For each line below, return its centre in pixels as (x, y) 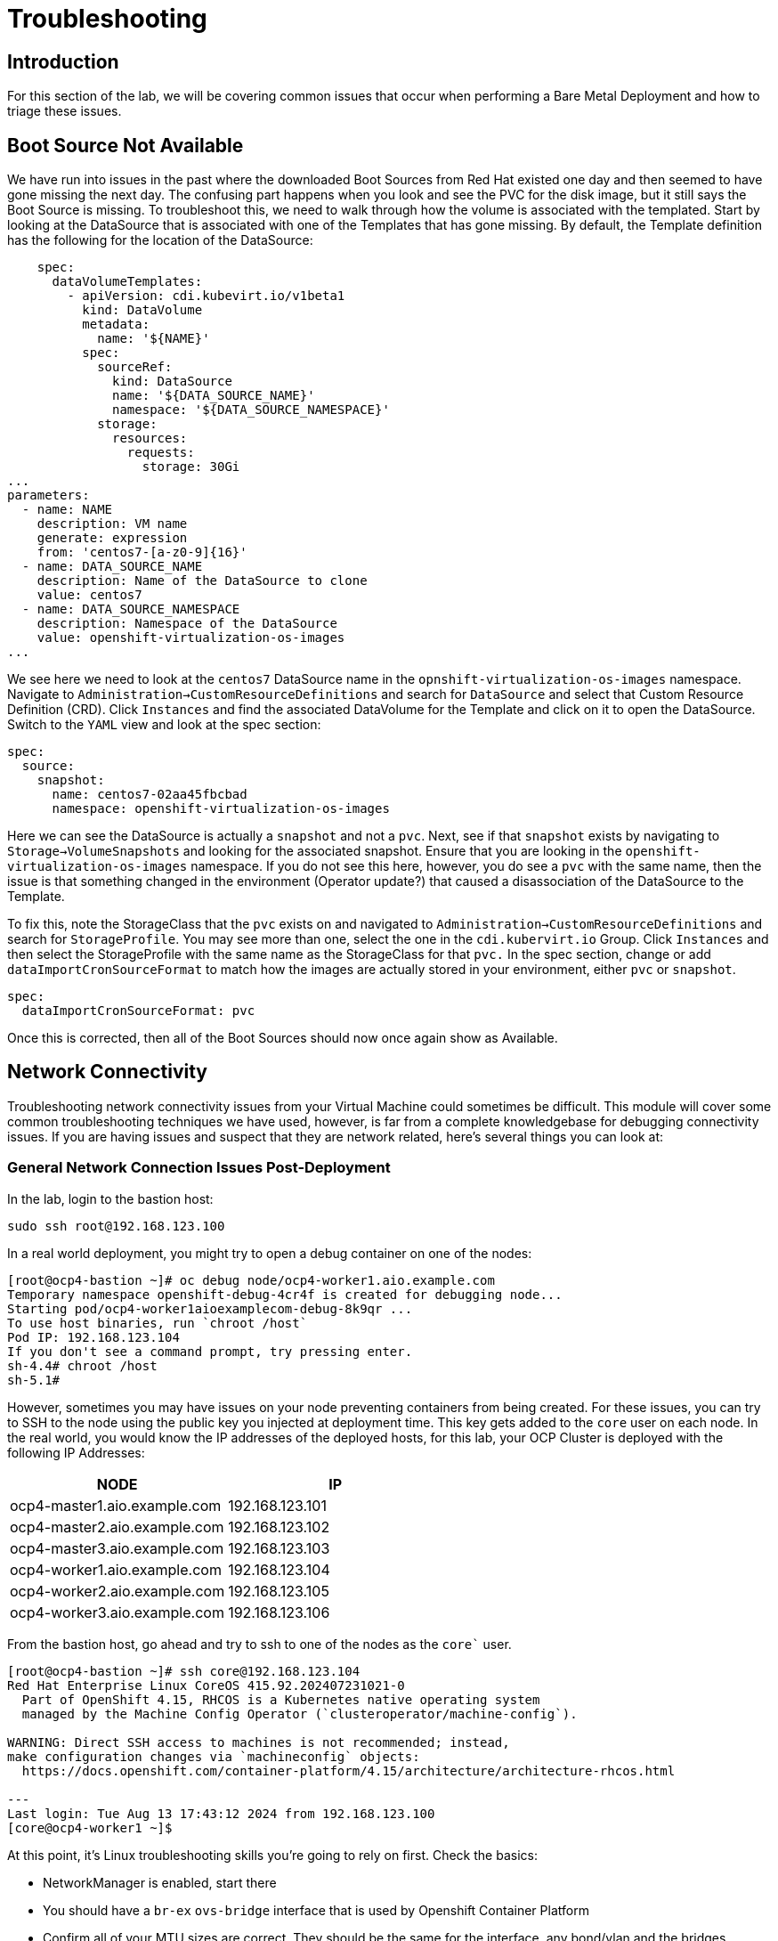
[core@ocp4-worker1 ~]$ (90, 1827)
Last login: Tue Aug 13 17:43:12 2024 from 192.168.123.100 (221, 1813)
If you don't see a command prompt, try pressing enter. (210, 1351)
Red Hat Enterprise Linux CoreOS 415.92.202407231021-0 (206, 1685)
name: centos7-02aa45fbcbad (150, 795)
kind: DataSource (172, 382)
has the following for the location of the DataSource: (160, 240)
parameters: (49, 495)
